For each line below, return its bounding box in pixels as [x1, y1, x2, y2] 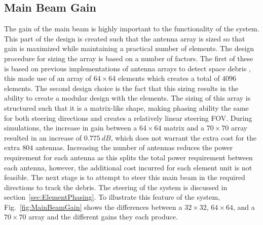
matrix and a [164, 122, 205, 133]
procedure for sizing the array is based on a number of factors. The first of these [4, 53, 253, 63]
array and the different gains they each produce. [28, 211, 178, 222]
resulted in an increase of [4, 132, 82, 143]
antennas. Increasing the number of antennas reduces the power [35, 142, 233, 153]
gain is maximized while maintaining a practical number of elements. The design [4, 43, 254, 54]
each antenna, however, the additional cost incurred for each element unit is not [4, 162, 252, 172]
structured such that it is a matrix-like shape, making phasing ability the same [4, 102, 249, 113]
